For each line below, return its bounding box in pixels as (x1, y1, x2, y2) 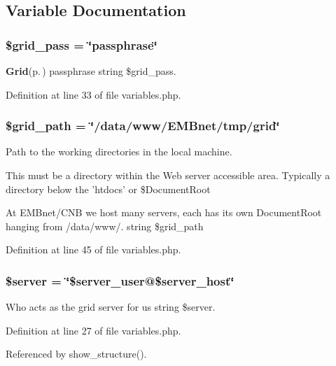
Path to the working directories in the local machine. (6, 144, 232, 159)
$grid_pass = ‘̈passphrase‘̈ (6, 36, 157, 53)
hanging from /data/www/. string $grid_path (6, 218, 204, 233)
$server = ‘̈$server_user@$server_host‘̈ (6, 272, 234, 289)
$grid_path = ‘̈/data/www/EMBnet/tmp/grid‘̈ (6, 117, 280, 134)
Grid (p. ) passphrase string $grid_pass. (6, 64, 176, 78)
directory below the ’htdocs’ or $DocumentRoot (6, 181, 211, 196)
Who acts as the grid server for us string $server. (6, 300, 216, 314)
